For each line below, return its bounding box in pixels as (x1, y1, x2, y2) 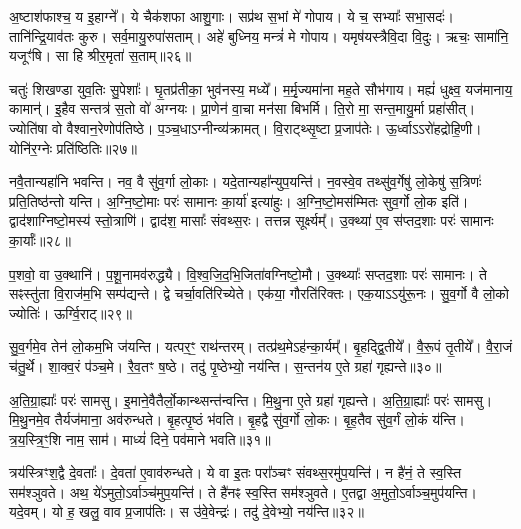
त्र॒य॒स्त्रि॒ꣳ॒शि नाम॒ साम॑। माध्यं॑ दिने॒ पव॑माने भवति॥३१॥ (9, 428, 271, 449)
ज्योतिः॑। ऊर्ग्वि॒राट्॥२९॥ (9, 302, 133, 323)
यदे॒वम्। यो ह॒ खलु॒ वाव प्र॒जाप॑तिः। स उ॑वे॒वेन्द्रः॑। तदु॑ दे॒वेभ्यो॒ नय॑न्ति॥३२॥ (9, 501, 364, 522)
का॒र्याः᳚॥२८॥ (9, 229, 71, 250)
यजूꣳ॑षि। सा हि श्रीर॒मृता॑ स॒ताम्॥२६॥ (9, 45, 192, 66)
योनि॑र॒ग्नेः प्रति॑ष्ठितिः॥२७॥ (9, 137, 137, 158)
